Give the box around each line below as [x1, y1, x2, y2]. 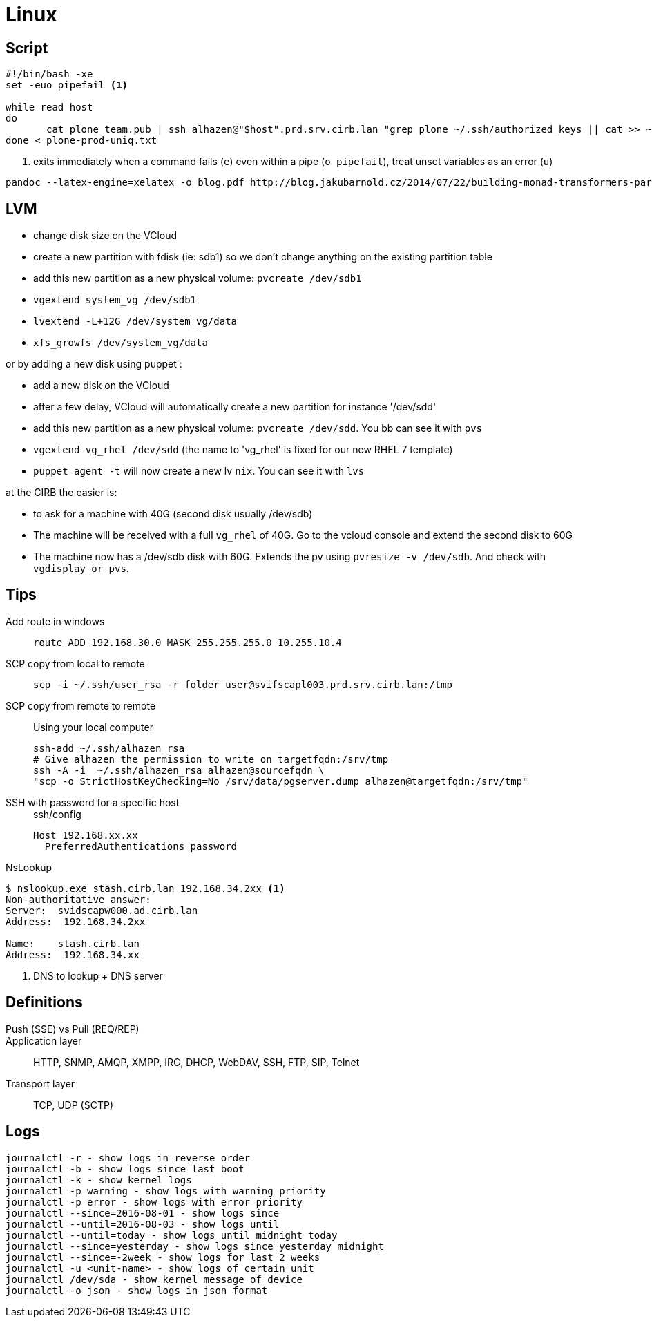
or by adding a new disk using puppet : [6, 358, 182, 370]
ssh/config [33, 808, 81, 820]
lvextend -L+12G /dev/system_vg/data [33, 316, 238, 327]
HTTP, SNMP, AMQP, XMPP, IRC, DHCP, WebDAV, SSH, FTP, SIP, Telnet [33, 1056, 360, 1068]
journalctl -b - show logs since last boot [6, 1163, 245, 1174]
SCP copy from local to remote [6, 657, 145, 669]
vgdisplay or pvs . [33, 562, 129, 575]
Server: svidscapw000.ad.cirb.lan [6, 904, 198, 916]
